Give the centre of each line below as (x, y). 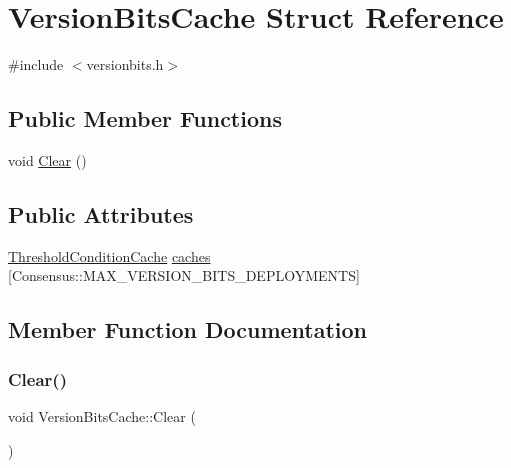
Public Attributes (101, 213)
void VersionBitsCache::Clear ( (102, 415)
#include (36, 64)
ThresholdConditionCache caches (109, 255)
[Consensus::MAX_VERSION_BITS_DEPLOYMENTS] (184, 275)
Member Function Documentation (188, 329)
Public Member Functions (145, 118)
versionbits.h (125, 64)
